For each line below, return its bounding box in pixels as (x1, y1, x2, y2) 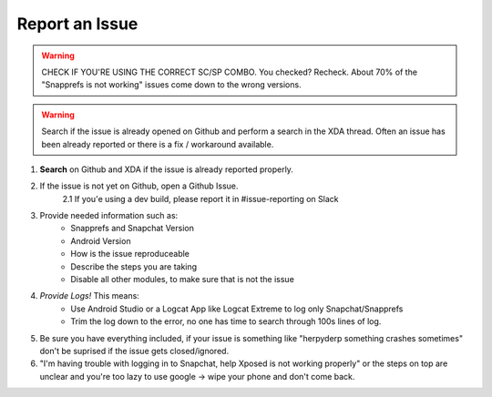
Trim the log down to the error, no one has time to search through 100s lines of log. (70, 316, 382, 327)
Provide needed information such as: (39, 210, 179, 221)
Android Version (70, 235, 131, 246)
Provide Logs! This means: (39, 290, 140, 301)
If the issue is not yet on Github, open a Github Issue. (39, 180, 239, 191)
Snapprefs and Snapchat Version (70, 223, 195, 234)
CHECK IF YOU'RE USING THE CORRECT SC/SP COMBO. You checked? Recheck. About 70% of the (41, 66, 418, 77)
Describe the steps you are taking (70, 260, 198, 272)
